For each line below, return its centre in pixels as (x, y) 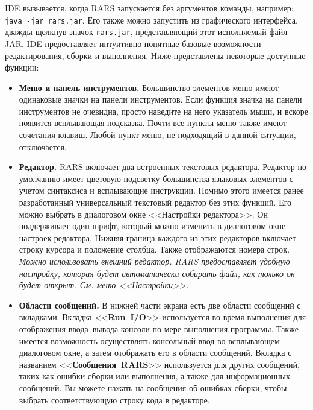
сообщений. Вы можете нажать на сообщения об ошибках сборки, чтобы (153, 387)
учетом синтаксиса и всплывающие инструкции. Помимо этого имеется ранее (161, 190)
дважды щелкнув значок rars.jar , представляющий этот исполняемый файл (146, 32)
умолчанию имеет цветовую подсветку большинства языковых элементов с (156, 178)
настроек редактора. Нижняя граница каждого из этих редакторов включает (157, 237)
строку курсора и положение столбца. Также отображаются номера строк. (154, 249)
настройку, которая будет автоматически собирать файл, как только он (157, 273)
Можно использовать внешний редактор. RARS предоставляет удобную (154, 261)
